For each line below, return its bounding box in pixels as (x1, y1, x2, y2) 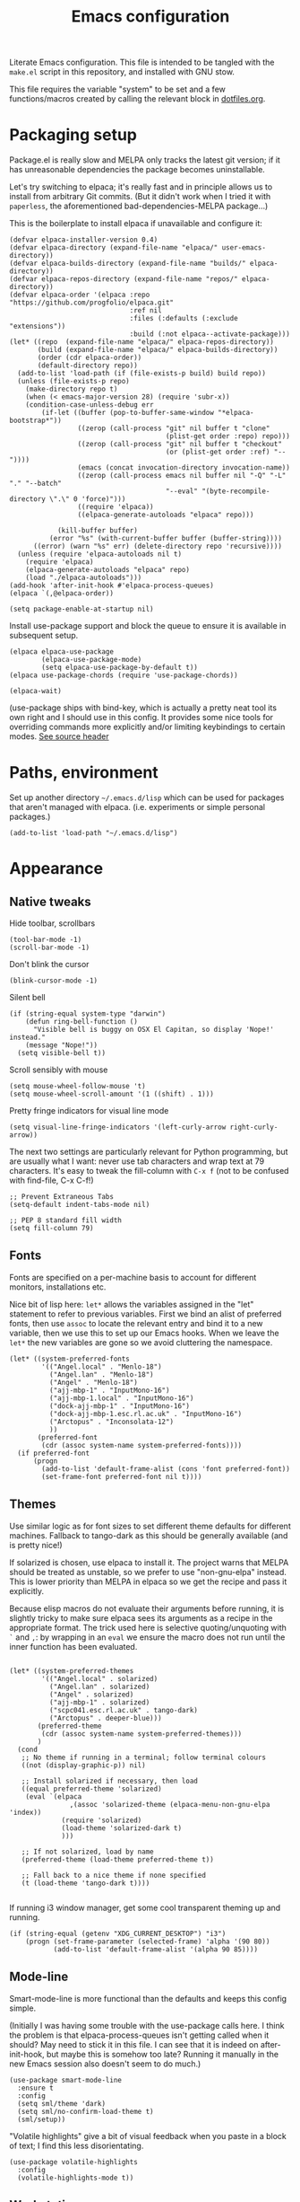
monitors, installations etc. (9, 1282, 107, 1292)
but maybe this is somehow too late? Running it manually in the (46, 2048, 279, 2059)
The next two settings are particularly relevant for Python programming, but (9, 1147, 288, 1158)
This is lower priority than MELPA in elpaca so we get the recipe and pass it (9, 1576, 287, 1587)
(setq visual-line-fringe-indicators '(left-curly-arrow (9, 1123, 227, 1132)
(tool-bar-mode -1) (9, 936, 82, 945)
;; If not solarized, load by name (21, 1847, 154, 1856)
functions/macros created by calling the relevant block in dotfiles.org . (9, 93, 266, 104)
